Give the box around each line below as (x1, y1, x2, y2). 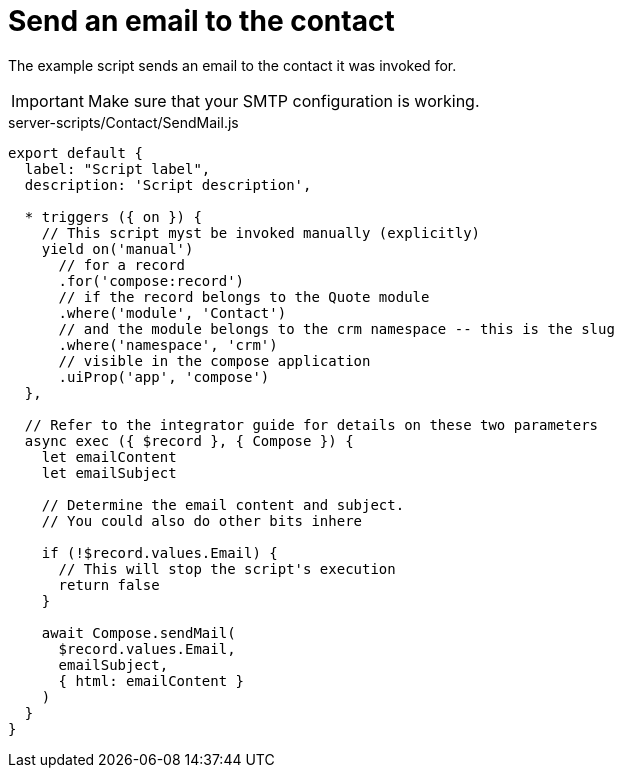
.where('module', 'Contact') (58, 304, 287, 321)
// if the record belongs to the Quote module (58, 288, 430, 305)
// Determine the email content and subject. (41, 496, 405, 513)
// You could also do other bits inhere (41, 512, 363, 529)
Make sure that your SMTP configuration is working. (87, 90, 480, 111)
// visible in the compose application (58, 352, 371, 369)
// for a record (58, 256, 186, 273)
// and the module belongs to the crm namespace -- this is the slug (58, 320, 615, 337)
